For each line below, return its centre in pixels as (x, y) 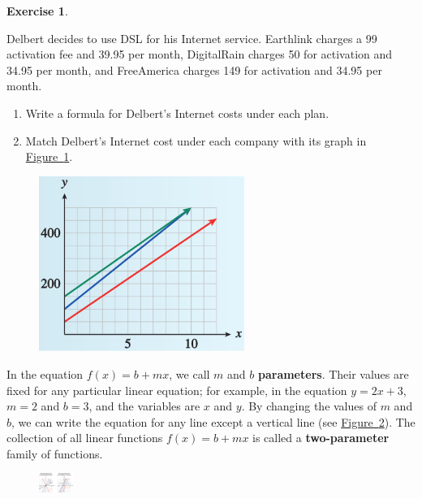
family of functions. (55, 453)
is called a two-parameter (321, 438)
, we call (189, 373)
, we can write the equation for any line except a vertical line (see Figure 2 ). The (213, 421)
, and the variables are (144, 406)
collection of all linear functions (85, 438)
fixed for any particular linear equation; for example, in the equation (177, 390)
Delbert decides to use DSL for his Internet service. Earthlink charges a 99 (192, 38)
